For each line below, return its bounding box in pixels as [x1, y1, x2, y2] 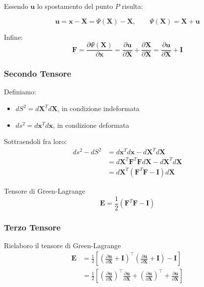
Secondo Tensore [4, 67, 72, 80]
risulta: [122, 1, 143, 11]
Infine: [4, 31, 23, 42]
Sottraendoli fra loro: [4, 136, 67, 146]
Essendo [4, 1, 28, 11]
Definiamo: [4, 86, 36, 97]
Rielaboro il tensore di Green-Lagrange [4, 240, 121, 250]
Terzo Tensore [4, 221, 61, 233]
